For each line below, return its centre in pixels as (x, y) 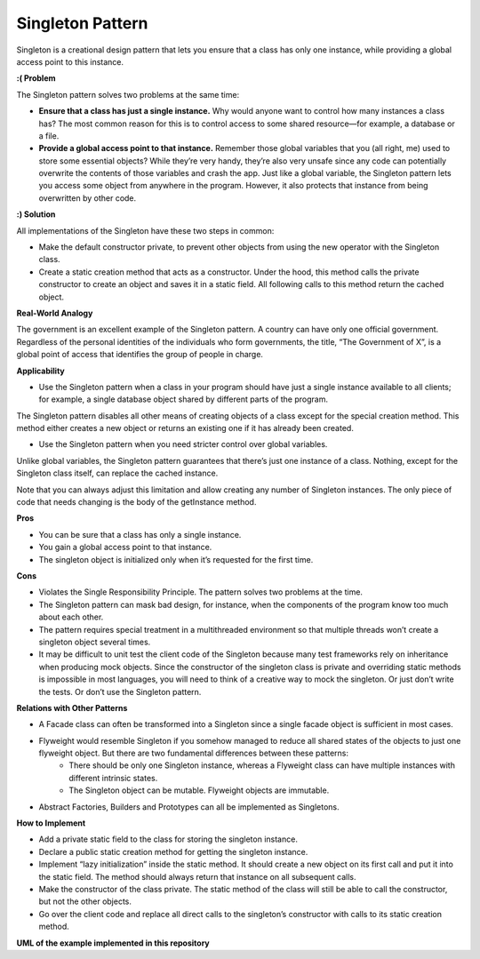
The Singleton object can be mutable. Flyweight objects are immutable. (199, 790)
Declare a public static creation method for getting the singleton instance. (173, 851)
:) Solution (36, 214)
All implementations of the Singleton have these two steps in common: (145, 230)
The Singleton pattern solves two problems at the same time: (128, 94)
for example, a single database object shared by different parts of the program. (184, 399)
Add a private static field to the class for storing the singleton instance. (168, 839)
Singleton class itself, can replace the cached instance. (117, 473)
